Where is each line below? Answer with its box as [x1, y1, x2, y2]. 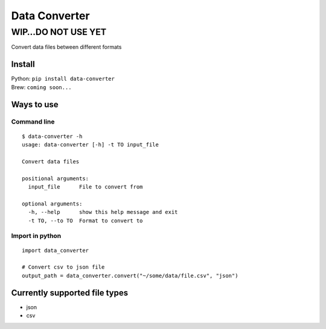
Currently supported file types [11, 287, 129, 298]
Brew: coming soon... [11, 83, 72, 90]
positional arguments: [22, 175, 89, 182]
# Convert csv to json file [22, 264, 105, 271]
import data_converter [22, 247, 89, 254]
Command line [11, 117, 55, 126]
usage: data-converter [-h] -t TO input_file [22, 142, 159, 148]
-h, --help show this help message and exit [28, 208, 178, 216]
